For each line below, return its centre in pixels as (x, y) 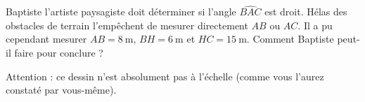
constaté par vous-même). (61, 90)
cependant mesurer (46, 39)
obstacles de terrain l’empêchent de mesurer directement (127, 25)
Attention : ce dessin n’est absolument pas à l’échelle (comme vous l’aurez (165, 76)
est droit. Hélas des (306, 12)
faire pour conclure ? (59, 52)
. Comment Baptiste (290, 39)
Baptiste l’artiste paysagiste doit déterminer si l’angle (121, 12)
